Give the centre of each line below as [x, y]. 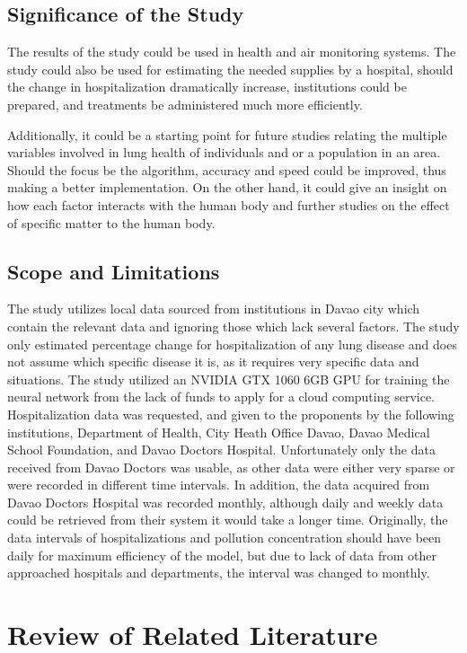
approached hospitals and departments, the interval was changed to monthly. [219, 573]
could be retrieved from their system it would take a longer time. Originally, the [228, 520]
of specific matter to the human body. [111, 222]
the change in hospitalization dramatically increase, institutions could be [207, 87]
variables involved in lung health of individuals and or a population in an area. [224, 152]
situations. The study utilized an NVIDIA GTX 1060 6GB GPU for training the [229, 379]
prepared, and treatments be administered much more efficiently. [185, 104]
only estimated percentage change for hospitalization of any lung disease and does [232, 344]
